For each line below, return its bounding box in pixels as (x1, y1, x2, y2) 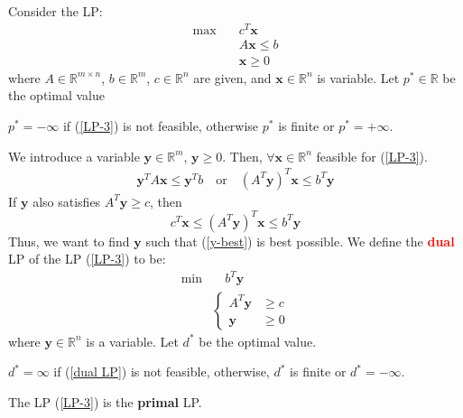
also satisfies (32, 191, 101, 210)
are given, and (193, 68, 272, 87)
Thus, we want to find (8, 231, 130, 250)
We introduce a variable (8, 146, 140, 165)
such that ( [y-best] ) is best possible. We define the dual (145, 231, 455, 250)
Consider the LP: (8, 2, 103, 20)
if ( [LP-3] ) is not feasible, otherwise (62, 116, 259, 135)
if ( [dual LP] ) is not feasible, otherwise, (53, 362, 270, 381)
